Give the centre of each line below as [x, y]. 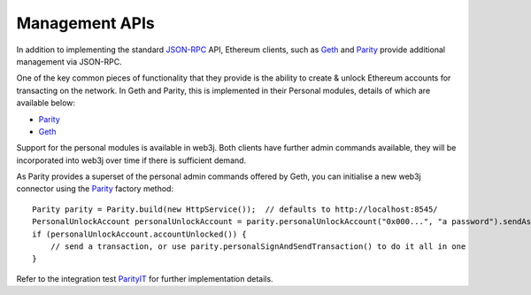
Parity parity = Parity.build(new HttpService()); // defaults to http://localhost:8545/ [235, 209]
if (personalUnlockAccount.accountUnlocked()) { [139, 234]
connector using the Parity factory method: [95, 189]
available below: [46, 103]
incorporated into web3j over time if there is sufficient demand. [131, 160]
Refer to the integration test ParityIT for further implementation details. [145, 278]
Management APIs [85, 23]
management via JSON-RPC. [69, 61]
